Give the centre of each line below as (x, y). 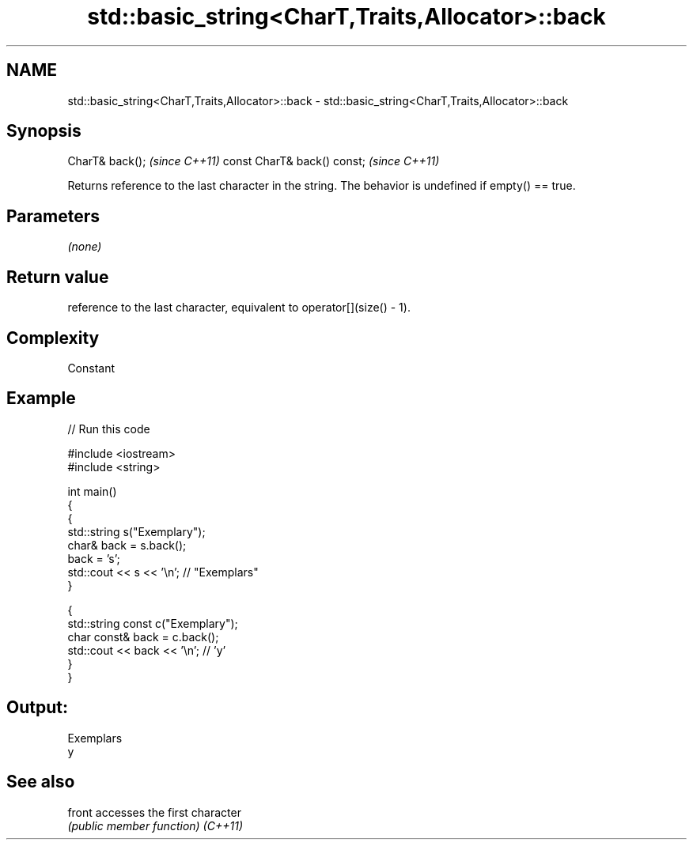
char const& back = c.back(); (143, 636)
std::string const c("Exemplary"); (153, 623)
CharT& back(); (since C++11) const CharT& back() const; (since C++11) (254, 161)
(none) (85, 247)
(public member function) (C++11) (155, 825)
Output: (37, 708)
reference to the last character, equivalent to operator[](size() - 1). (239, 308)
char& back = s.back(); (127, 545)
